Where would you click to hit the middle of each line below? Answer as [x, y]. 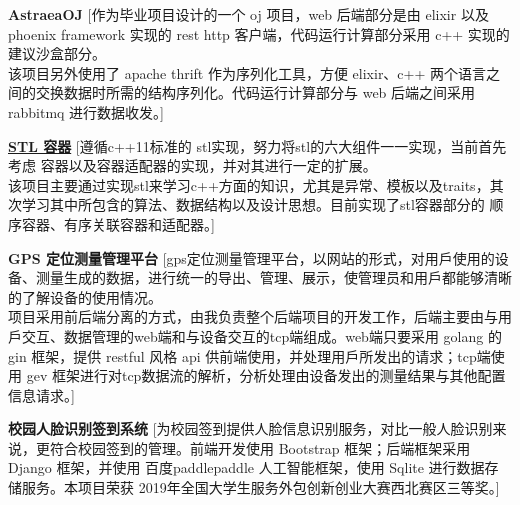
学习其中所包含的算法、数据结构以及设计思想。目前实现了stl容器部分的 [253, 204]
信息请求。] [41, 394]
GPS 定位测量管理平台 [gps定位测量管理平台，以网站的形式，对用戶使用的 [251, 257]
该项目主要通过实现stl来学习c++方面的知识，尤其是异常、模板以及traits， [249, 184]
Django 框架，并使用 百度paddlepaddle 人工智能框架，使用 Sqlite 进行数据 [246, 467]
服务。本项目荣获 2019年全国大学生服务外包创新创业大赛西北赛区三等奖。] [260, 487]
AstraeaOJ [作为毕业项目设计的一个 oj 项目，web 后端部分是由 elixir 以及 [248, 14]
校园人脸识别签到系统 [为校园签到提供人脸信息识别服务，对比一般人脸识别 [250, 428]
